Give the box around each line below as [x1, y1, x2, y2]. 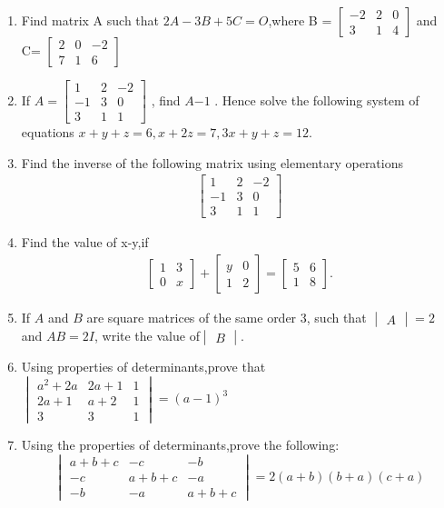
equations [21, 123, 74, 142]
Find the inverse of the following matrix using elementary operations [21, 153, 404, 172]
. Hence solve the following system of [214, 90, 419, 109]
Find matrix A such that [21, 11, 160, 29]
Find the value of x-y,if [21, 233, 149, 252]
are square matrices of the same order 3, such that [86, 308, 367, 327]
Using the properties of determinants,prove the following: [21, 434, 340, 453]
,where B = [268, 11, 332, 29]
